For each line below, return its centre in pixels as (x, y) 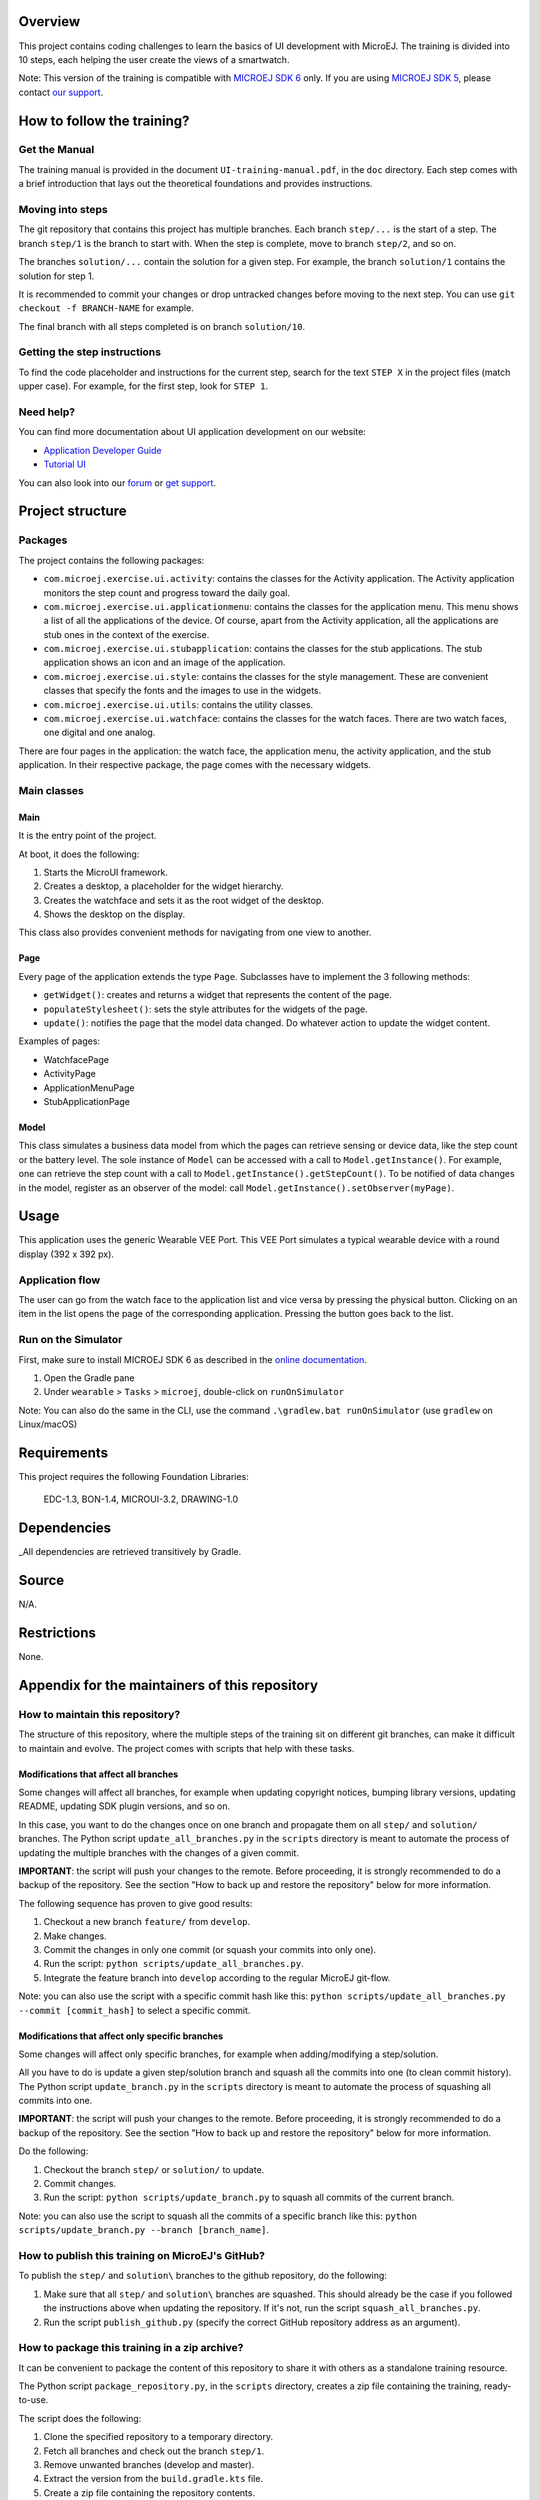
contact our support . (61, 92)
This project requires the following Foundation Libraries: (133, 1476)
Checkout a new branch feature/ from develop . (147, 1922)
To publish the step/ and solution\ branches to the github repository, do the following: (202, 2276)
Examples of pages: (59, 1041)
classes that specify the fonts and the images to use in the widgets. (182, 691)
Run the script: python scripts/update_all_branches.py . (173, 1964)
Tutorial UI (65, 464)
